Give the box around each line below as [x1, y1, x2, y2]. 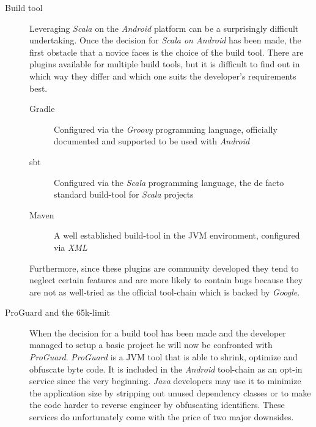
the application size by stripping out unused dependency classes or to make [29, 386, 311, 399]
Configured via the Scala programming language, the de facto [54, 176, 284, 188]
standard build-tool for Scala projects [54, 188, 194, 201]
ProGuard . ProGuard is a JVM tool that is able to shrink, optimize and [29, 351, 298, 363]
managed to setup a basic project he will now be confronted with [29, 338, 273, 351]
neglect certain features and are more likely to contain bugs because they [29, 273, 303, 286]
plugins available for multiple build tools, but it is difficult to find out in [29, 58, 300, 70]
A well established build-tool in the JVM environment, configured [54, 229, 300, 242]
